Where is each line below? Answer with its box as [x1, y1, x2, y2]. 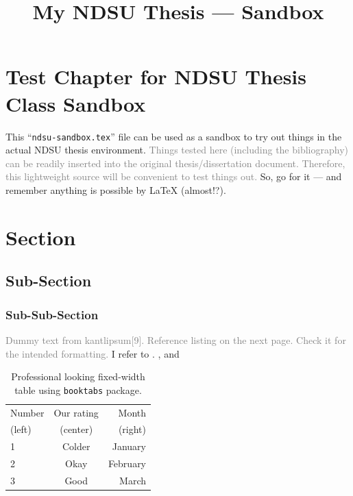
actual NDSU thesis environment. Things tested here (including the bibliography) [5, 142, 348, 157]
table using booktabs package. [14, 382, 142, 397]
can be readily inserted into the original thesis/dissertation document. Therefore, [5, 156, 345, 170]
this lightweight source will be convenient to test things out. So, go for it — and [5, 169, 342, 184]
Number [10, 405, 45, 419]
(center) [60, 422, 93, 436]
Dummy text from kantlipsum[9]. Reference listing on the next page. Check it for [5, 332, 346, 347]
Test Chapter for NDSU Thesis [5, 62, 307, 90]
